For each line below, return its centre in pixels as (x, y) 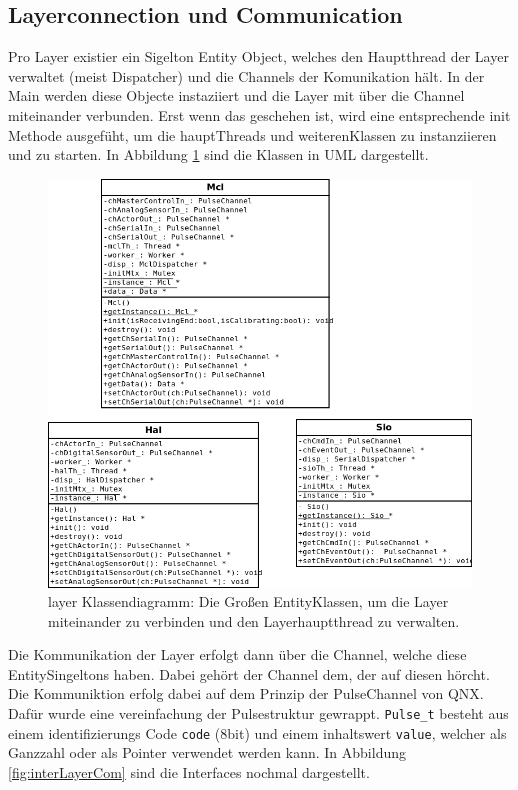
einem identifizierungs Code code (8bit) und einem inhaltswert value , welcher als (257, 732)
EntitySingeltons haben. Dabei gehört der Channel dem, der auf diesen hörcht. (249, 673)
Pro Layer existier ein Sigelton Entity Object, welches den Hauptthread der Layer (258, 56)
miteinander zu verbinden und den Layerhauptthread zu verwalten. (254, 620)
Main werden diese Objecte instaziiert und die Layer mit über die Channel (236, 95)
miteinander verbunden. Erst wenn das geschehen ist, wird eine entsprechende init (259, 114)
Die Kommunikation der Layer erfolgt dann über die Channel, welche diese (237, 654)
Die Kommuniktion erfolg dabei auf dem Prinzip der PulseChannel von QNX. (246, 693)
